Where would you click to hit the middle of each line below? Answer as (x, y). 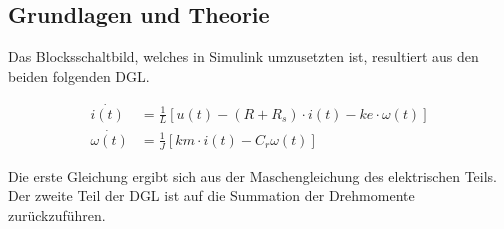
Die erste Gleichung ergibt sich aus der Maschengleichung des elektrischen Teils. (252, 175)
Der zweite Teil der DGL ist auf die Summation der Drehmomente (211, 195)
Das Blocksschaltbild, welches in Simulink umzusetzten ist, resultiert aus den (243, 56)
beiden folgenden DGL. (79, 75)
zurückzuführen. (57, 214)
